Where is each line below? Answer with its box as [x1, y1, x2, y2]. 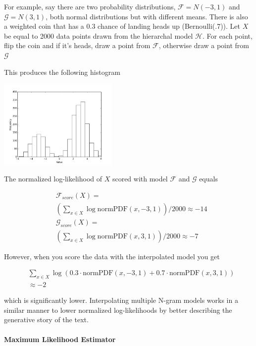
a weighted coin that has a [4, 21, 84, 31]
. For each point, [202, 30, 253, 41]
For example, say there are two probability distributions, [4, 1, 176, 11]
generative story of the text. [4, 314, 89, 325]
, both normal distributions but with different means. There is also [46, 11, 248, 21]
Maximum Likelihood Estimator [4, 334, 116, 344]
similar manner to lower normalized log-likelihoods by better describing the [4, 304, 232, 315]
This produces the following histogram [4, 66, 120, 77]
